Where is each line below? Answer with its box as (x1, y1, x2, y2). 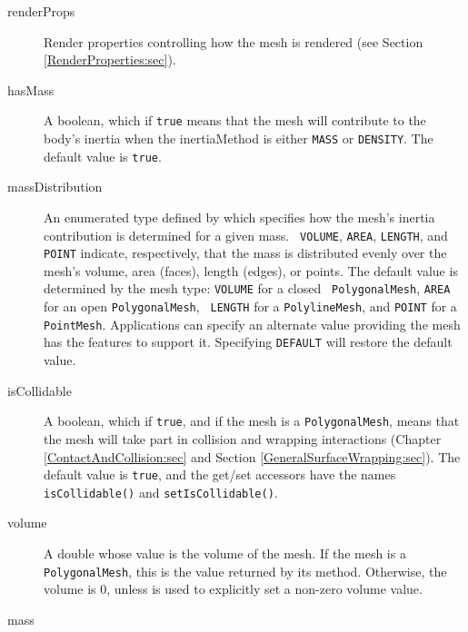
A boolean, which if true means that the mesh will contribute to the (44, 111, 426, 130)
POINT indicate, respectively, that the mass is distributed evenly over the (44, 243, 447, 262)
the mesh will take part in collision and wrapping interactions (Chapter (44, 429, 442, 448)
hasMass (7, 80, 55, 99)
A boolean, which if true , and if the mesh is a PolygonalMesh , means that (44, 411, 460, 430)
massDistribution (7, 177, 103, 196)
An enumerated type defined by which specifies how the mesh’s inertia (44, 207, 435, 226)
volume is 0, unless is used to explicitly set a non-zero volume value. (44, 579, 423, 598)
